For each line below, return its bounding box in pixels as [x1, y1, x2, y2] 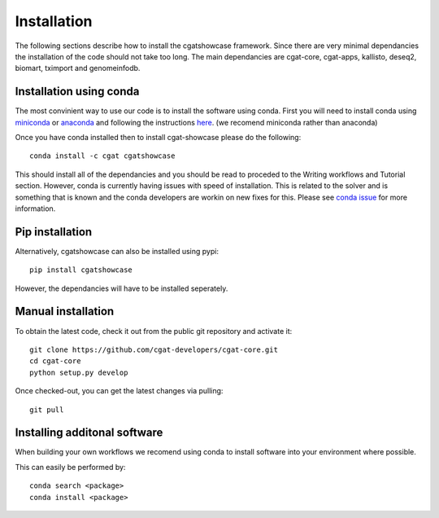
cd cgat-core [29, 357, 81, 366]
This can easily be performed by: [15, 462, 126, 472]
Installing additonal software [15, 426, 163, 440]
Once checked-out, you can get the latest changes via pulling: [15, 386, 224, 396]
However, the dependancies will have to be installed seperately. [15, 283, 228, 293]
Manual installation [15, 305, 115, 318]
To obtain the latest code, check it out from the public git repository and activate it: [15, 326, 293, 336]
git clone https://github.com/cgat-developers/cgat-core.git [29, 345, 278, 354]
